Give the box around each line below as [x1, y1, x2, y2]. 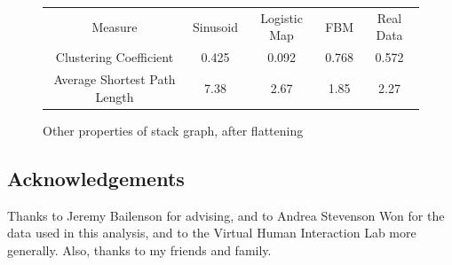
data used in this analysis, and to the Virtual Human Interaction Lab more [7, 223, 416, 242]
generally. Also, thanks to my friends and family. [7, 240, 272, 259]
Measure [91, 17, 138, 35]
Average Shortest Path [53, 70, 176, 89]
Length [95, 87, 134, 105]
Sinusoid [193, 17, 239, 35]
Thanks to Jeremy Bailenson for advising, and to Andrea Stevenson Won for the [7, 206, 445, 224]
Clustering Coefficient [55, 48, 174, 66]
